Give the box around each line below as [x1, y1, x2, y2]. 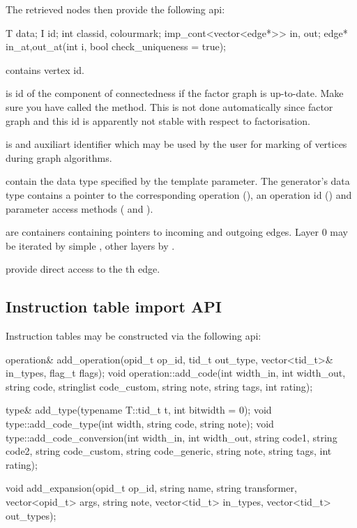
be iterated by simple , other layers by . [6, 238, 175, 252]
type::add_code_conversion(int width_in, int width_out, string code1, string [6, 430, 337, 444]
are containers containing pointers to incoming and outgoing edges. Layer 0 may [6, 225, 348, 239]
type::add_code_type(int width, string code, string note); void [6, 416, 274, 431]
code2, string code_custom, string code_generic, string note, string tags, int [6, 444, 332, 458]
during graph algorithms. [6, 150, 112, 165]
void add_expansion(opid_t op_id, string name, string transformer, [6, 481, 297, 495]
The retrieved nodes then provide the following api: [6, 2, 225, 16]
